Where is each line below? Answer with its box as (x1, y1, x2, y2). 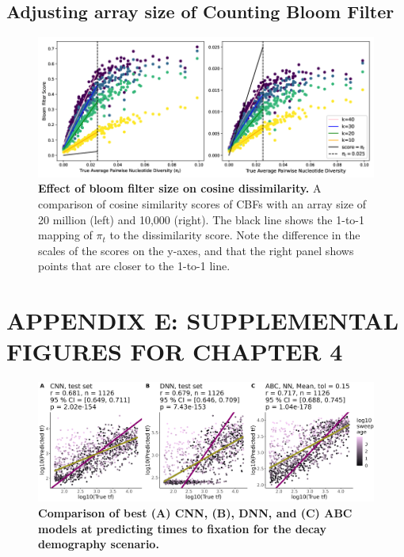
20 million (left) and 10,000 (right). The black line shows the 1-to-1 (38, 211, 365, 227)
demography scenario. (38, 536, 159, 552)
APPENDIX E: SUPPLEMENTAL (6, 304, 399, 337)
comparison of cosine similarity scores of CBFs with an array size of (38, 196, 367, 212)
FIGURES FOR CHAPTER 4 (6, 335, 343, 368)
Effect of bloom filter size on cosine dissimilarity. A (38, 180, 322, 196)
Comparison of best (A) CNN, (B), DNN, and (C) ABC (38, 505, 353, 521)
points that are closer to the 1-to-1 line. (38, 258, 231, 274)
